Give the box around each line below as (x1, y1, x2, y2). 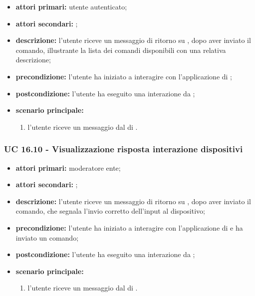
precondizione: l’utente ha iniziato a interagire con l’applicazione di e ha (15, 222, 243, 233)
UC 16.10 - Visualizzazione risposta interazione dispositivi (4, 143, 243, 155)
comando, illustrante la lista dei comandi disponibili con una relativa (15, 44, 226, 55)
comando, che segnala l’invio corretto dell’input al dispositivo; (15, 206, 205, 216)
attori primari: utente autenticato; (15, 1, 127, 11)
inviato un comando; (15, 232, 79, 243)
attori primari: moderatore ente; (15, 162, 121, 173)
